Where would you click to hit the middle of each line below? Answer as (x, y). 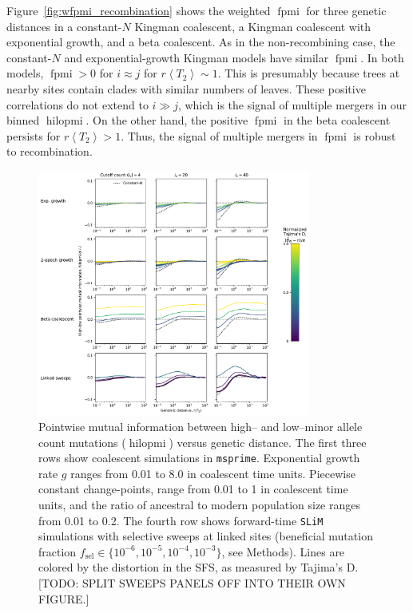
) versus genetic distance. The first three (268, 442)
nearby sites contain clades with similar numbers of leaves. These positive (186, 88)
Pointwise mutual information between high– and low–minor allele (201, 426)
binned (23, 120)
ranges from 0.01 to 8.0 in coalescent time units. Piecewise (213, 473)
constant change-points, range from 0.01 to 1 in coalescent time (193, 489)
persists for (34, 135)
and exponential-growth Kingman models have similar (197, 57)
